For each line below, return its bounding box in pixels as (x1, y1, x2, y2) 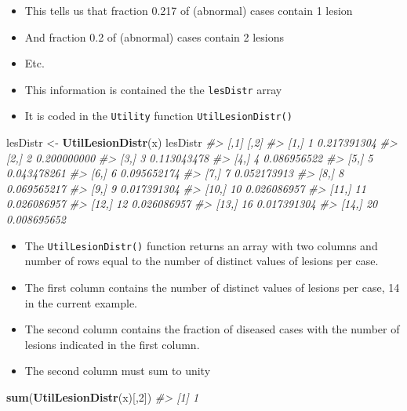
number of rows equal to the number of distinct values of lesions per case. (24, 253, 379, 269)
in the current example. (24, 294, 137, 311)
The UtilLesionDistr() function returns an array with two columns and (24, 237, 378, 253)
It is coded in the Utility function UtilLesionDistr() (24, 107, 293, 124)
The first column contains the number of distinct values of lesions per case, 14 (24, 278, 400, 295)
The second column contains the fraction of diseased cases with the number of (24, 321, 400, 337)
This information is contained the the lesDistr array (24, 81, 282, 97)
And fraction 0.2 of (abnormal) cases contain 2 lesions (24, 28, 284, 45)
